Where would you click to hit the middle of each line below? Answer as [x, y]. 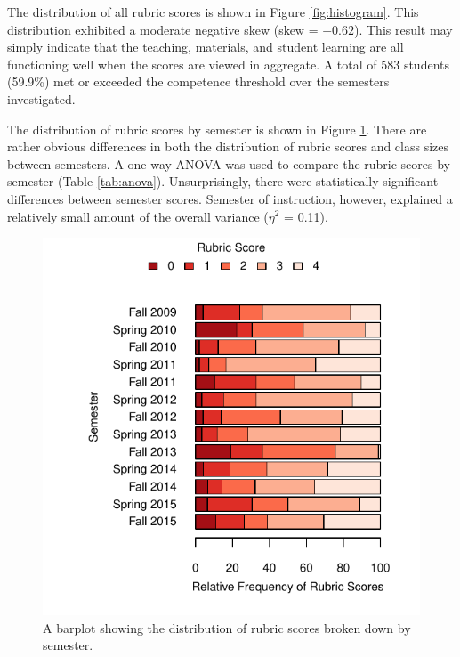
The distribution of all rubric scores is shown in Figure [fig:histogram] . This [213, 12]
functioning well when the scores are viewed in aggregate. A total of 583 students [228, 64]
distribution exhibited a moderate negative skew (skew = [163, 29]
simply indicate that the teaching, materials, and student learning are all [206, 47]
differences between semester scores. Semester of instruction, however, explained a [230, 198]
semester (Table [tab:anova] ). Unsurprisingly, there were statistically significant [223, 181]
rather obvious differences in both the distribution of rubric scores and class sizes [228, 146]
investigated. [41, 98]
